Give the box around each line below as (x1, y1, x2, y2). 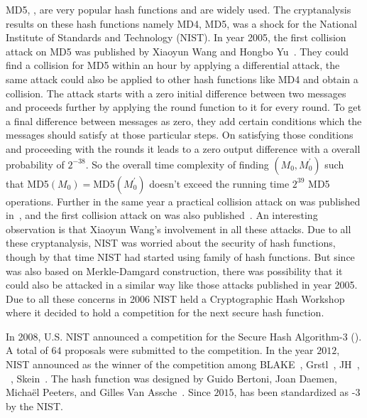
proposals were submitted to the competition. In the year (65, 343, 314, 358)
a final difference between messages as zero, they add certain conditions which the (6, 113, 362, 128)
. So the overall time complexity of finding (85, 156, 269, 171)
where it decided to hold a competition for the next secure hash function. (6, 305, 324, 320)
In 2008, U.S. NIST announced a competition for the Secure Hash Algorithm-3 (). (6, 328, 362, 343)
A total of (6, 343, 48, 358)
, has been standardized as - (234, 385, 356, 400)
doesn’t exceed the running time (149, 176, 290, 191)
